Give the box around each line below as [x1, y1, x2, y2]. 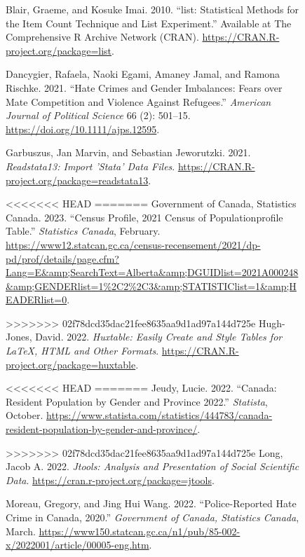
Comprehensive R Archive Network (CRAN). [6, 29, 199, 44]
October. [6, 408, 43, 422]
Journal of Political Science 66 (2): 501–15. [6, 108, 191, 123]
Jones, [6, 329, 32, 344]
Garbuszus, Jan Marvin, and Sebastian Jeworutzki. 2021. [6, 145, 251, 160]
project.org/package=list [6, 43, 112, 57]
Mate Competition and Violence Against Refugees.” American [6, 94, 271, 109]
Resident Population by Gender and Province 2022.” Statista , [6, 394, 268, 408]
